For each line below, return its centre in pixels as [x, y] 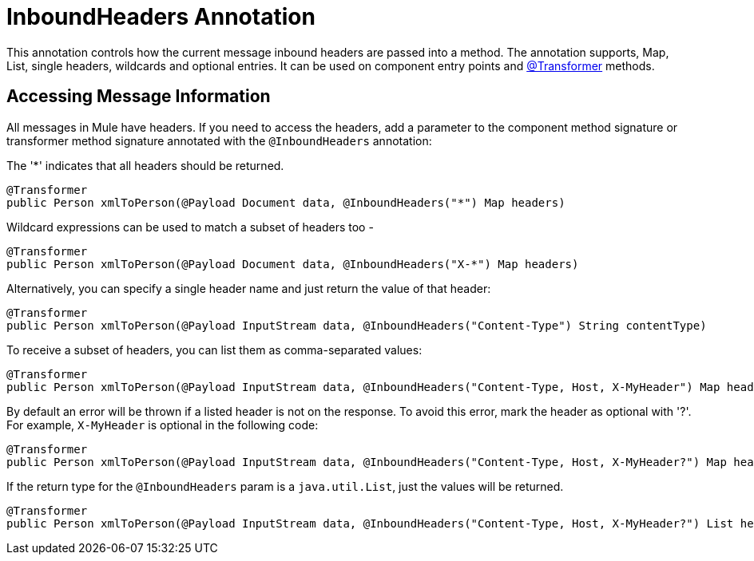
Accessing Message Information [139, 97]
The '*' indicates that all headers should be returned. [145, 165]
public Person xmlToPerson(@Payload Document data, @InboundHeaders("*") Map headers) [286, 202]
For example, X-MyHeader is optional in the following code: [163, 425]
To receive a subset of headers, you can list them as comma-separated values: [214, 350]
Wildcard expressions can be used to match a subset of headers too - [190, 227]
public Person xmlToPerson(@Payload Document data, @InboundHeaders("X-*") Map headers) [293, 264]
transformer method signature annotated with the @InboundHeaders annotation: [219, 140]
